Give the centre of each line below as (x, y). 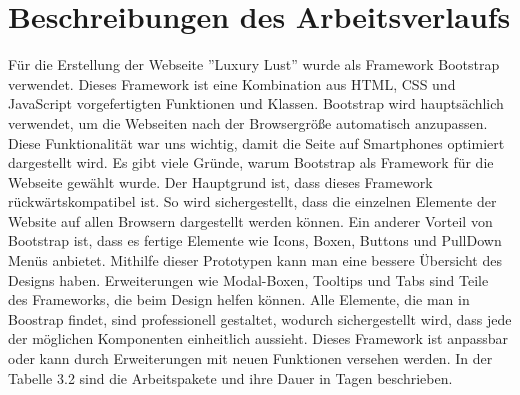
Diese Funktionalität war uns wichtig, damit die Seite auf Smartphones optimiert (256, 142)
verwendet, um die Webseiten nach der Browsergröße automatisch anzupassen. (248, 122)
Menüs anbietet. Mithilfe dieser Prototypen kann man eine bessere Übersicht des (255, 260)
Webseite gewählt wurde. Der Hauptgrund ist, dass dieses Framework (220, 181)
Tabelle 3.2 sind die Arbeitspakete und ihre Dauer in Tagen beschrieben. (230, 377)
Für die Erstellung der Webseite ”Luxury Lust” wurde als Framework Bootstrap (254, 64)
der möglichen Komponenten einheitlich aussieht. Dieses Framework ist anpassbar (258, 338)
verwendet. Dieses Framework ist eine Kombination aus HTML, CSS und (232, 83)
